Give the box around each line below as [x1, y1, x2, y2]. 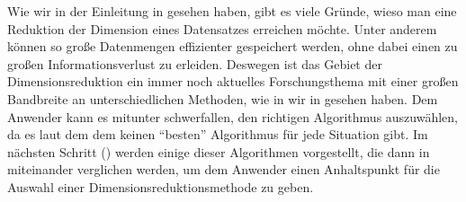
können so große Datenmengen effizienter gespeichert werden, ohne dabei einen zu [7, 37, 458, 56]
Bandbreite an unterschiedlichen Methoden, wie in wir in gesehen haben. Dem [7, 89, 438, 108]
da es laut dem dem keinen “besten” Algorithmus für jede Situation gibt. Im [7, 125, 428, 144]
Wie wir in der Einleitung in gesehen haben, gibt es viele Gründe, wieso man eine [7, 2, 457, 20]
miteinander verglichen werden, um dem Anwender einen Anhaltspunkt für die [7, 160, 440, 179]
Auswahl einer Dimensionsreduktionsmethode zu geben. [7, 177, 314, 196]
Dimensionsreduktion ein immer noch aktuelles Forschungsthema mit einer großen [7, 72, 459, 91]
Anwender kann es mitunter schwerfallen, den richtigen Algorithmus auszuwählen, [7, 107, 459, 126]
